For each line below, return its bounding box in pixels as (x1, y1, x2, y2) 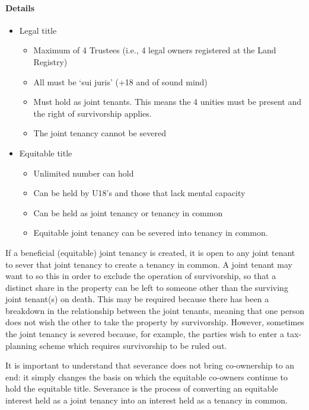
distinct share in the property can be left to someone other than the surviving (5, 281, 288, 293)
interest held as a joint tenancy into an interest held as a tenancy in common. (5, 394, 288, 406)
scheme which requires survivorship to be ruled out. (39, 339, 227, 351)
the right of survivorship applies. (33, 107, 152, 119)
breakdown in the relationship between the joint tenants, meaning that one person (5, 304, 304, 316)
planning (5, 339, 37, 351)
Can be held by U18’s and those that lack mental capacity (33, 187, 246, 199)
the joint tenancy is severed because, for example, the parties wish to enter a (5, 328, 284, 340)
